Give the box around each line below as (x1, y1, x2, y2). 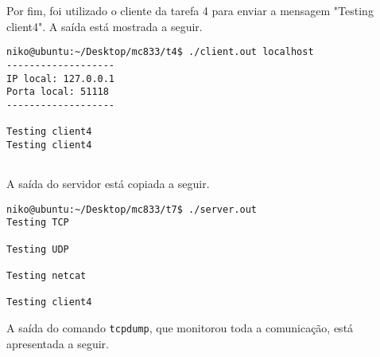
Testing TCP (6, 217, 69, 229)
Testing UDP (6, 243, 69, 255)
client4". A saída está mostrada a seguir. (6, 18, 203, 34)
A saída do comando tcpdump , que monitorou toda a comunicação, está (6, 319, 354, 335)
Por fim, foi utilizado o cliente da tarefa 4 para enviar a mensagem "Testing (6, 2, 374, 18)
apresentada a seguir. (6, 335, 109, 351)
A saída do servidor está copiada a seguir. (6, 175, 210, 192)
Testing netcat (6, 269, 87, 281)
